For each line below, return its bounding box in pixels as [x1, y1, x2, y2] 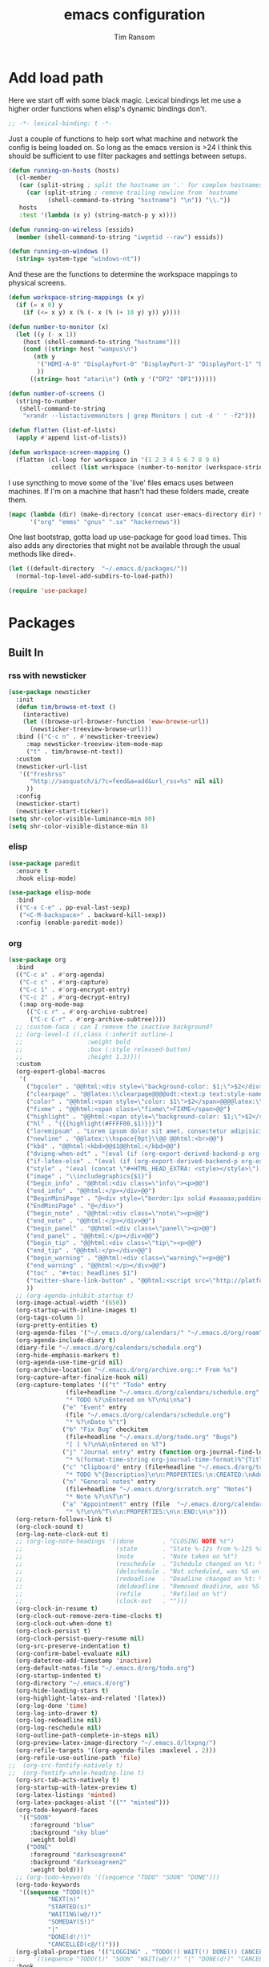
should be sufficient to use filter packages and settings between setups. [8, 151, 247, 160]
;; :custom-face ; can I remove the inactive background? [15, 1023, 214, 1032]
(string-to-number [15, 397, 78, 405]
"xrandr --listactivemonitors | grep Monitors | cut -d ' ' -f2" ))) [22, 412, 256, 420]
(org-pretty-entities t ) [15, 1321, 98, 1329]
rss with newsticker [8, 670, 86, 681]
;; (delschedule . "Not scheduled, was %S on [15, 1567, 260, 1576]
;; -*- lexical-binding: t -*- [8, 119, 113, 128]
